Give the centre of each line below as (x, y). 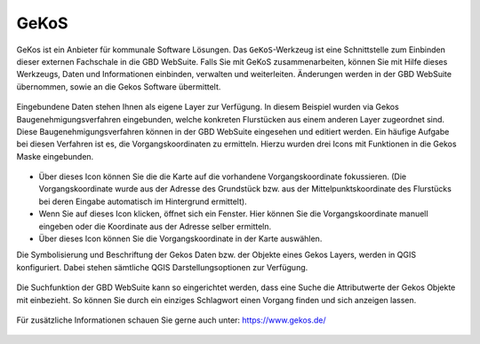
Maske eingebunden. (55, 156)
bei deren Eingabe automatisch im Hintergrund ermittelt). (143, 201)
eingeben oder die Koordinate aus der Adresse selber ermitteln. (155, 226)
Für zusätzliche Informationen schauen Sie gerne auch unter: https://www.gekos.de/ (171, 320)
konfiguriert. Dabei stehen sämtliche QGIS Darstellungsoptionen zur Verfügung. (162, 267)
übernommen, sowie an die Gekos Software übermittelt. (119, 86)
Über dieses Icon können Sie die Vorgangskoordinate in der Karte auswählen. (180, 238)
